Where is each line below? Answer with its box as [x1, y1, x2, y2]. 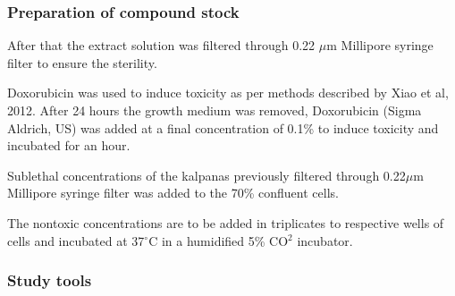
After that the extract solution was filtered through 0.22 [7, 36, 316, 55]
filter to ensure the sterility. [7, 53, 157, 72]
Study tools [7, 269, 92, 292]
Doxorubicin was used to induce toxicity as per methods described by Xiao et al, [7, 83, 449, 102]
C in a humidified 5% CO [148, 231, 289, 249]
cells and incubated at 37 [7, 231, 145, 249]
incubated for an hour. [7, 136, 131, 155]
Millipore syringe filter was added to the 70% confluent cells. [7, 183, 339, 202]
